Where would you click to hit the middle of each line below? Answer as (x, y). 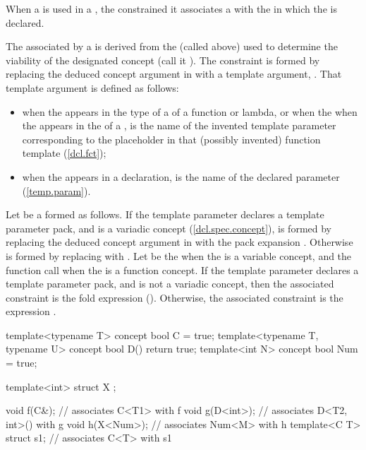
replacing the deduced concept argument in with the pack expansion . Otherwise (179, 242)
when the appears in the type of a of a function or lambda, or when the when (190, 111)
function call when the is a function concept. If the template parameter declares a (182, 270)
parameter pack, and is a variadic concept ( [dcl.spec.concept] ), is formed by (169, 228)
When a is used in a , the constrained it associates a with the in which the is (171, 8)
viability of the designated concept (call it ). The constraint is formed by (163, 60)
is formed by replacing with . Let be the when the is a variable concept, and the (179, 255)
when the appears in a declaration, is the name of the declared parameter (181, 176)
